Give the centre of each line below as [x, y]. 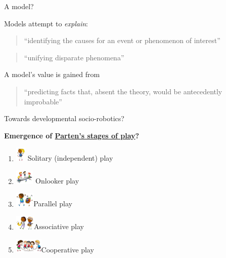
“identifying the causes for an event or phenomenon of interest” [122, 40]
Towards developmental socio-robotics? [64, 118]
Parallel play [53, 204]
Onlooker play [57, 181]
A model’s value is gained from [52, 74]
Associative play [59, 226]
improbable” [43, 101]
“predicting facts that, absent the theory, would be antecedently [123, 91]
